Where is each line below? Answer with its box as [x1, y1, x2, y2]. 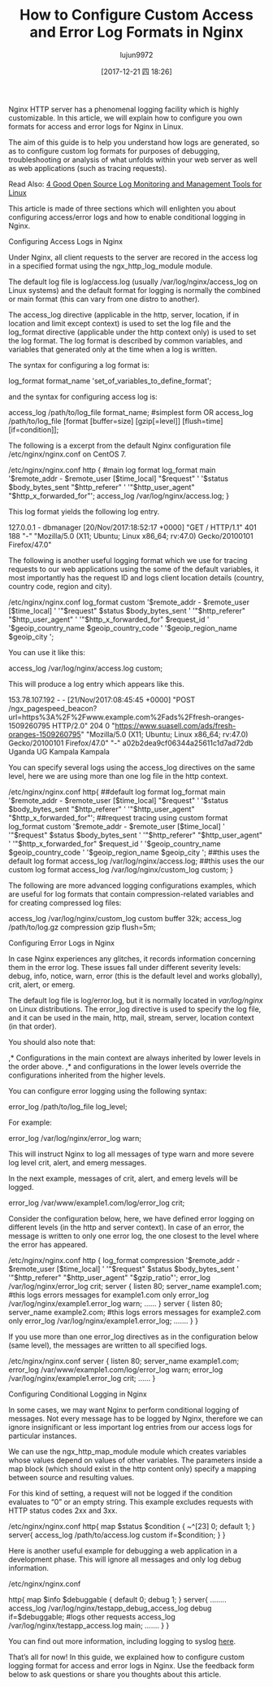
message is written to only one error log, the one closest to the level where [8, 1230, 259, 1240]
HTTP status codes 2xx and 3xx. [8, 1506, 118, 1515]
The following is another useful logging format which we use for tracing [8, 555, 248, 565]
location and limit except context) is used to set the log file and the [8, 318, 232, 328]
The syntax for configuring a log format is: [8, 360, 150, 369]
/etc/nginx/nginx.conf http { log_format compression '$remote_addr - [8, 1255, 240, 1265]
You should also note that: [8, 1037, 96, 1047]
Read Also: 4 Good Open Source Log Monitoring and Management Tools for [8, 179, 262, 189]
